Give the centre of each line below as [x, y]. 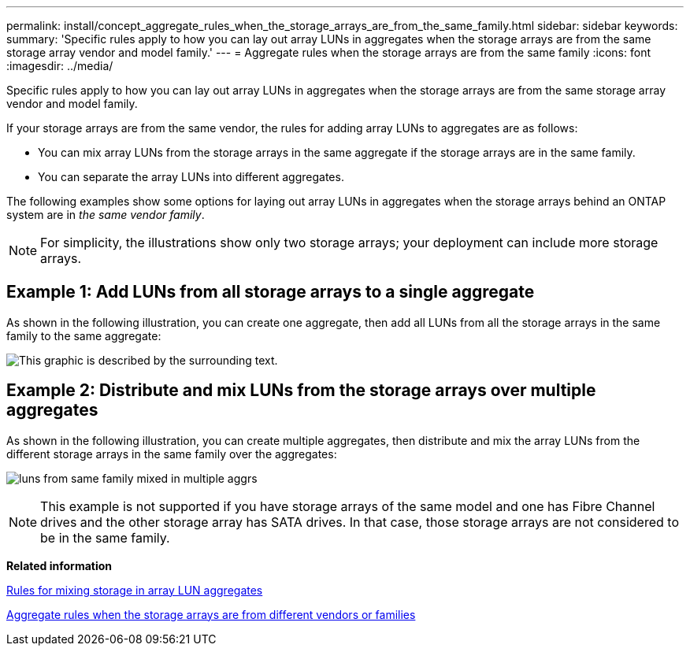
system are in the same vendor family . [106, 215]
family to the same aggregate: [84, 335]
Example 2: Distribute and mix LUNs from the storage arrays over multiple [301, 391]
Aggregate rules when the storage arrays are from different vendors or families [211, 614]
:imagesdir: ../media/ [60, 66]
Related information [59, 565]
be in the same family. [105, 537]
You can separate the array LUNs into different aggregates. [191, 177]
